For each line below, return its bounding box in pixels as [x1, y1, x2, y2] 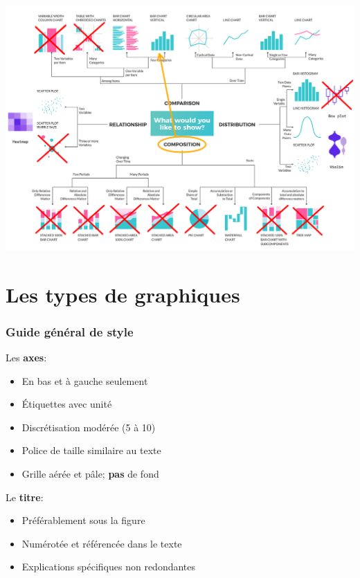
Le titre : [6, 489, 44, 504]
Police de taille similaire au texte [21, 443, 161, 458]
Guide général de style [6, 323, 134, 340]
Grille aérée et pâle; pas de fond [21, 467, 159, 481]
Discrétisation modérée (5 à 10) [21, 419, 156, 434]
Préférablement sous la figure [21, 513, 145, 527]
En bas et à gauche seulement [21, 373, 148, 388]
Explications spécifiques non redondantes [21, 559, 196, 574]
